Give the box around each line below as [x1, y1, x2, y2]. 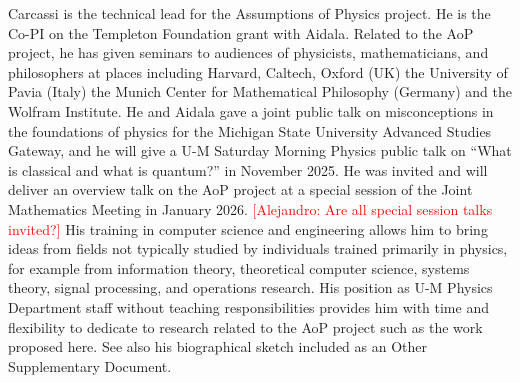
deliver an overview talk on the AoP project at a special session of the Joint [8, 179, 473, 200]
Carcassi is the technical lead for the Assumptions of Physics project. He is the [8, 3, 491, 23]
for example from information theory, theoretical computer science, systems [8, 257, 470, 278]
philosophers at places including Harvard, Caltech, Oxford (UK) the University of [8, 61, 508, 82]
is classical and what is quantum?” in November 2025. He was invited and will [8, 159, 488, 180]
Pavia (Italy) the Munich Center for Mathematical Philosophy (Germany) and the [8, 81, 512, 102]
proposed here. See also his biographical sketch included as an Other [8, 336, 427, 357]
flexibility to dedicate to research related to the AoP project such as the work [8, 316, 483, 337]
